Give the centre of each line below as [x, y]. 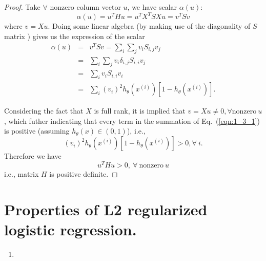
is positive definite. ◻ [84, 173]
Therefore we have [33, 156]
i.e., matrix [22, 173]
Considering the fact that [44, 111]
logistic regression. [70, 229]
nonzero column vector [85, 7]
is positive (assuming [37, 131]
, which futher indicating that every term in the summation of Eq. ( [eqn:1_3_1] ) [132, 120]
